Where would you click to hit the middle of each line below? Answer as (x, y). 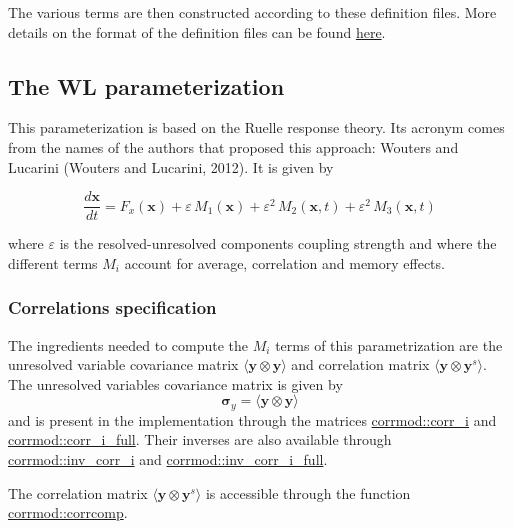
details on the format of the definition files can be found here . (197, 31)
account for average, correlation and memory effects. (284, 262)
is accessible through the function (308, 492)
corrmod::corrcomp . (68, 512)
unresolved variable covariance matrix (123, 364)
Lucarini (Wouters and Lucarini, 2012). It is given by (171, 166)
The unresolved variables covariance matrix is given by (175, 383)
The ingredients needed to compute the (128, 344)
